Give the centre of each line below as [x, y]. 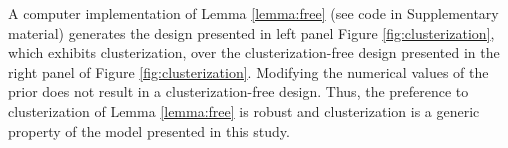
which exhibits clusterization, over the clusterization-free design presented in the [254, 52]
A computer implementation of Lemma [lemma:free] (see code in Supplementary [253, 13]
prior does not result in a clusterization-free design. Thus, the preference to [238, 91]
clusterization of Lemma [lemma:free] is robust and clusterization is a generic [244, 110]
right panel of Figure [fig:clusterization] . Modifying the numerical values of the [248, 71]
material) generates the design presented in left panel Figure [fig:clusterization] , [251, 32]
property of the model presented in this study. [149, 130]
